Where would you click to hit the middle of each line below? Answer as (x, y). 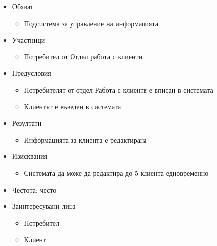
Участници (29, 40)
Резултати (27, 123)
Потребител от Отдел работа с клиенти (83, 56)
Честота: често (34, 189)
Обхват (23, 6)
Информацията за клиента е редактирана (85, 139)
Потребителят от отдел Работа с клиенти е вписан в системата (118, 89)
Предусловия (32, 73)
